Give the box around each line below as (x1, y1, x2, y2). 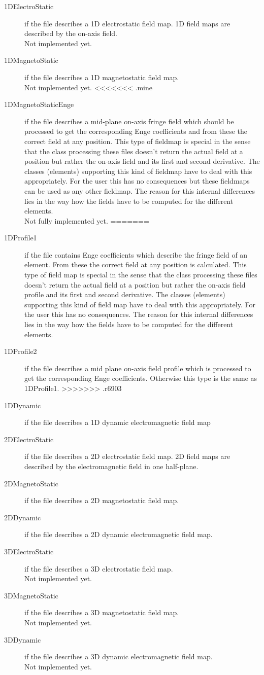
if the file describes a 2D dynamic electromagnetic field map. (24, 529, 213, 540)
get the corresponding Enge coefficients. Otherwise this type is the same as (24, 373, 257, 383)
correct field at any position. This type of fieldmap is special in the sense (24, 135, 251, 146)
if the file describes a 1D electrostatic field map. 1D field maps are (24, 18, 230, 28)
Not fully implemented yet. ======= (24, 215, 149, 226)
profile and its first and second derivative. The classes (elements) (24, 289, 225, 300)
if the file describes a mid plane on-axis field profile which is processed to (24, 363, 251, 373)
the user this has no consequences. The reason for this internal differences (24, 309, 253, 319)
